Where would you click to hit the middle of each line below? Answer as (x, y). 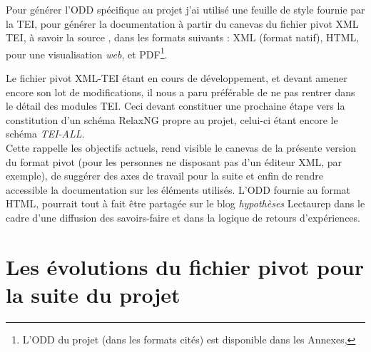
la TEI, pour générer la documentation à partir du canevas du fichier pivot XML (182, 23)
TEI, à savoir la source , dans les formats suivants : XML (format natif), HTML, (183, 37)
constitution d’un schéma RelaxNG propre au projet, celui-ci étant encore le (172, 119)
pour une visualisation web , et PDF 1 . (87, 53)
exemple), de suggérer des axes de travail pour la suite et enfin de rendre (165, 176)
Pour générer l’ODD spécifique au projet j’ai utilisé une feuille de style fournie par (185, 9)
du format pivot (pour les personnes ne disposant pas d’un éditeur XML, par (174, 161)
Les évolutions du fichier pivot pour (185, 266)
